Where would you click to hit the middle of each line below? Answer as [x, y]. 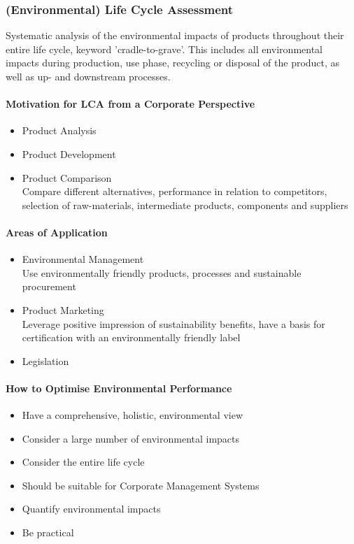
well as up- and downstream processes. [88, 76]
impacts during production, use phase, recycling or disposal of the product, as [173, 63]
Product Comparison [67, 177]
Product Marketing [63, 309]
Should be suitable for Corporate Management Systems [141, 485]
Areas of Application [57, 232]
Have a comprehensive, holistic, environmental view [133, 415]
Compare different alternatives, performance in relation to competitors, [175, 191]
